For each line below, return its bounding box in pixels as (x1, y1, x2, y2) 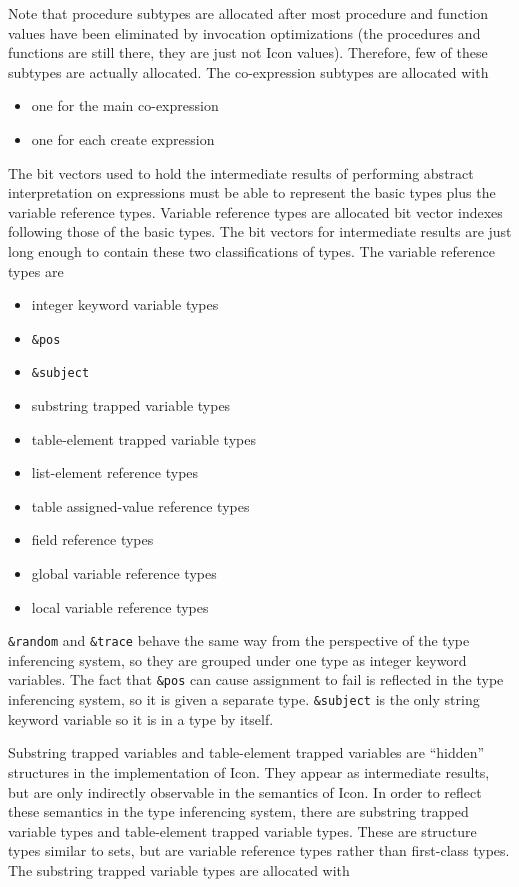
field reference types (31, 529, 154, 550)
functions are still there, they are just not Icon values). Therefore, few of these (8, 42, 488, 63)
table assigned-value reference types (31, 495, 250, 516)
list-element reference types (31, 462, 199, 483)
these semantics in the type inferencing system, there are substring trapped (8, 801, 469, 822)
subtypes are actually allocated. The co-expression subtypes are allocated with (8, 61, 489, 82)
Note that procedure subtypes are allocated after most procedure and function (8, 3, 488, 23)
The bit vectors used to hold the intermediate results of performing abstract (8, 162, 474, 183)
